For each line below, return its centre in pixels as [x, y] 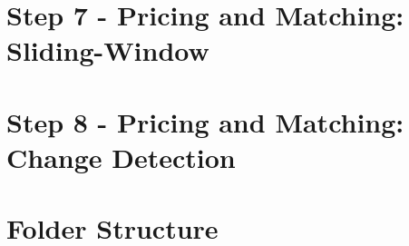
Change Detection [121, 157]
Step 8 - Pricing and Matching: [205, 121]
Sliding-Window [108, 50]
